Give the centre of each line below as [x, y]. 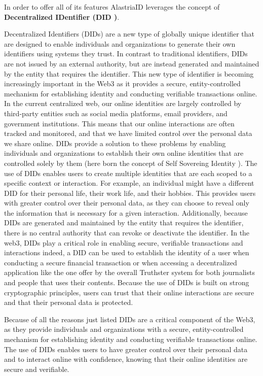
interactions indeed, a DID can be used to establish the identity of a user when [127, 252]
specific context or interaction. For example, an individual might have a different [129, 183]
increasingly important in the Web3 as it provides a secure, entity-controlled [122, 83]
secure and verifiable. [37, 369]
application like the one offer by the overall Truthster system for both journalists [129, 272]
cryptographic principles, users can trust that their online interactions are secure [129, 292]
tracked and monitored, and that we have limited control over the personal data [128, 133]
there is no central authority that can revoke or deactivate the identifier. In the [127, 233]
